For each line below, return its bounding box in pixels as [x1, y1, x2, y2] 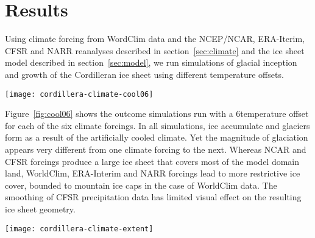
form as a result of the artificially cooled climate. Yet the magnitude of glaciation [5, 131, 308, 144]
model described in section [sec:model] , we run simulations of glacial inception [5, 56, 297, 69]
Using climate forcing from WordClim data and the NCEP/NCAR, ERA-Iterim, [5, 32, 305, 45]
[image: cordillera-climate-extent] [5, 224, 154, 233]
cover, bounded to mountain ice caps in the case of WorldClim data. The [5, 178, 277, 191]
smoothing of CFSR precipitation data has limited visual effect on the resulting [5, 191, 302, 203]
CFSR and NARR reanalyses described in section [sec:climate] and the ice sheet [5, 44, 305, 57]
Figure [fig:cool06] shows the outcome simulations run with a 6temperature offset [5, 107, 309, 120]
